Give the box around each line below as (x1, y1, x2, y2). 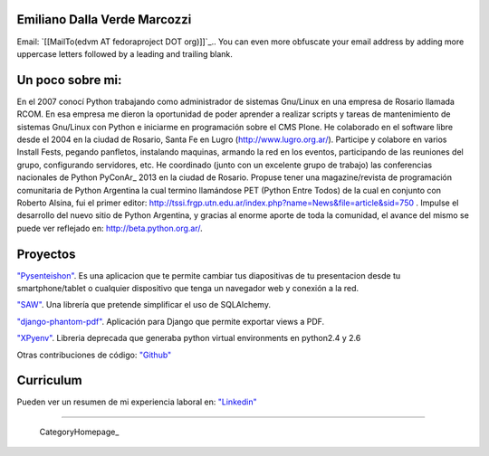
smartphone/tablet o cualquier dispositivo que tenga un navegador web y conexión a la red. (16, 283, 360, 294)
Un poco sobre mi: (16, 72, 122, 88)
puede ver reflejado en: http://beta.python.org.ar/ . (16, 223, 203, 233)
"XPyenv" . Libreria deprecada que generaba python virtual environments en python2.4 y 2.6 (16, 333, 361, 344)
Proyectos (16, 246, 76, 261)
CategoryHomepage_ (39, 426, 120, 437)
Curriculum (16, 373, 83, 388)
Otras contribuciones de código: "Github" (16, 349, 172, 360)
